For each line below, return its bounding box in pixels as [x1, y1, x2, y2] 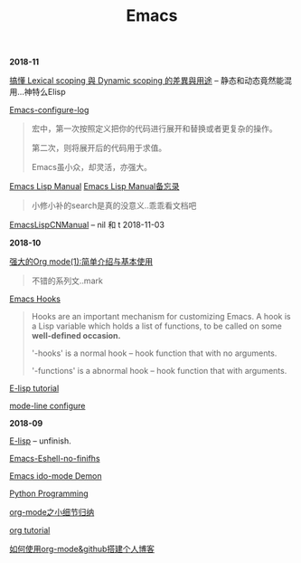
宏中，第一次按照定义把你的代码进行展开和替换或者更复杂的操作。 [31, 123, 277, 134]
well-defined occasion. [31, 330, 121, 341]
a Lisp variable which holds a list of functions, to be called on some [31, 320, 282, 331]
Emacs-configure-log [9, 105, 89, 116]
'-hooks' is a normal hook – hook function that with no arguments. [31, 348, 277, 358]
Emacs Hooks [9, 293, 61, 304]
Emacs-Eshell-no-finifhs [9, 453, 101, 464]
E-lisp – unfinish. [9, 435, 71, 446]
